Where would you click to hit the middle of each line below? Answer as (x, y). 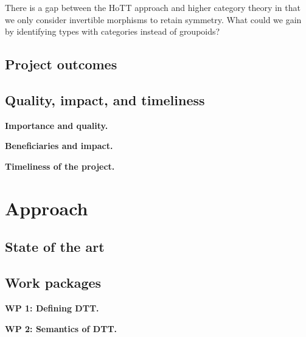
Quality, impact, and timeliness (105, 99)
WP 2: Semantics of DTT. (61, 328)
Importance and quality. (57, 125)
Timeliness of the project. (60, 166)
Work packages (53, 283)
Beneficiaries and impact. (59, 146)
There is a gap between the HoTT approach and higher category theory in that (153, 7)
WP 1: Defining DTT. (52, 307)
